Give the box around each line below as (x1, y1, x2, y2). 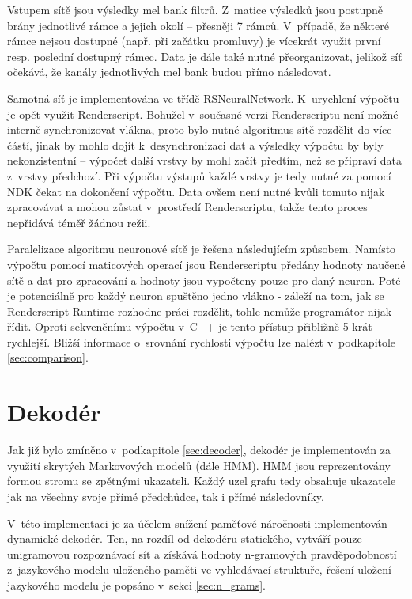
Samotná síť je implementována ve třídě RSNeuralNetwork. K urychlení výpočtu (7, 89, 399, 106)
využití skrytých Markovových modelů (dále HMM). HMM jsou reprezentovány (7, 457, 391, 473)
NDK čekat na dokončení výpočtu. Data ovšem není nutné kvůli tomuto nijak (7, 183, 385, 199)
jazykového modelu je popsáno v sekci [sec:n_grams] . (7, 576, 266, 593)
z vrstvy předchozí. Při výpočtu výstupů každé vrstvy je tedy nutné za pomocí (7, 167, 391, 184)
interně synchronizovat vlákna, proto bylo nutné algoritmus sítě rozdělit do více (7, 121, 392, 138)
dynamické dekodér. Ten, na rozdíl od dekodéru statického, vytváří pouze (7, 530, 362, 547)
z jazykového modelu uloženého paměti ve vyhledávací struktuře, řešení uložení (7, 561, 391, 578)
